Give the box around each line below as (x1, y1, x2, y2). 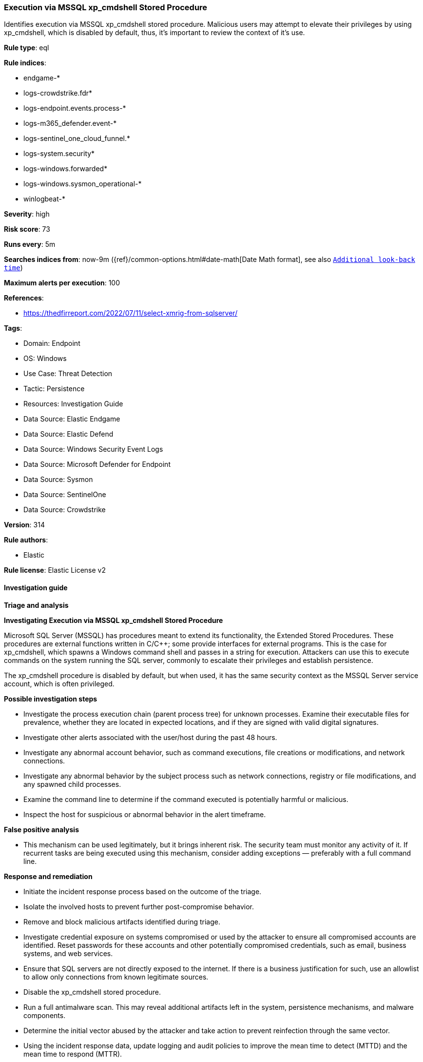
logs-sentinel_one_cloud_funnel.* (23, 134, 131, 143)
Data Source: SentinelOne (23, 490, 106, 499)
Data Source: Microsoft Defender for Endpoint (23, 460, 171, 469)
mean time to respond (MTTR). (23, 1049, 122, 1058)
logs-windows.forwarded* (23, 164, 108, 173)
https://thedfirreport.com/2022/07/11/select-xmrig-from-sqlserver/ (23, 309, 238, 318)
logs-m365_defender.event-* (23, 119, 117, 128)
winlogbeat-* (23, 195, 65, 203)
